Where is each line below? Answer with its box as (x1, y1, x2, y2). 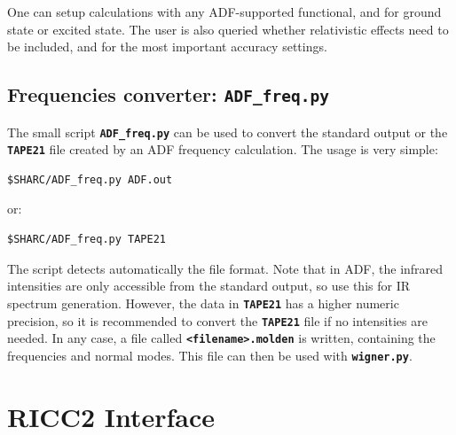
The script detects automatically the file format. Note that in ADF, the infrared (7, 259, 444, 277)
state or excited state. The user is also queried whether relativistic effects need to (7, 19, 449, 38)
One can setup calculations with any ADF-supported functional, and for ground (7, 3, 442, 20)
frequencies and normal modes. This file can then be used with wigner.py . (7, 346, 413, 364)
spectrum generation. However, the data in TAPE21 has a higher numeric (7, 293, 399, 312)
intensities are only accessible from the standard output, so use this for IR (7, 276, 411, 295)
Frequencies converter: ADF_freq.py (7, 81, 329, 108)
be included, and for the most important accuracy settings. (7, 37, 327, 56)
